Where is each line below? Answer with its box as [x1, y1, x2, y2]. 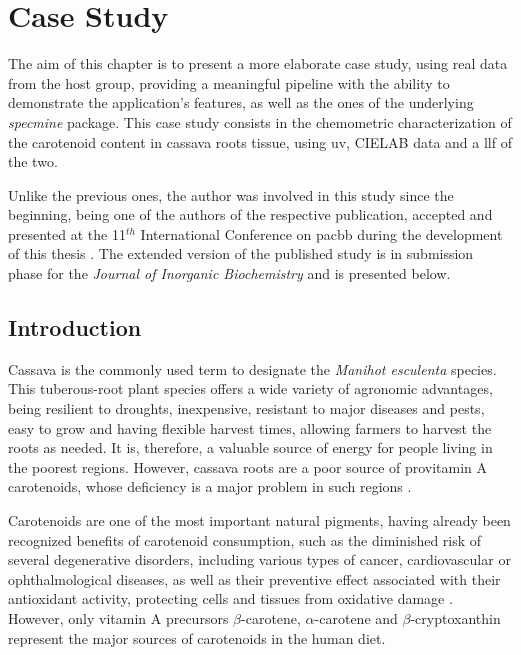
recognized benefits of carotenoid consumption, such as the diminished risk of [8, 529, 482, 550]
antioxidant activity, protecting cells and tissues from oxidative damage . [8, 588, 453, 609]
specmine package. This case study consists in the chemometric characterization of [8, 111, 512, 132]
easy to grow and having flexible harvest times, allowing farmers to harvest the [8, 417, 492, 438]
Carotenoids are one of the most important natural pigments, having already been [8, 510, 511, 531]
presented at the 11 [8, 223, 126, 244]
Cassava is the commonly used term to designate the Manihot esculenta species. [8, 358, 497, 379]
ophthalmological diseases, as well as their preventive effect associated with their [8, 568, 501, 589]
